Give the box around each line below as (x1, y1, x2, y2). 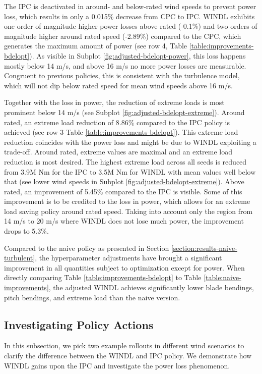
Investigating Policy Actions (4, 316, 154, 332)
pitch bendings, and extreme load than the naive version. (4, 292, 180, 302)
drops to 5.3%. (4, 226, 49, 236)
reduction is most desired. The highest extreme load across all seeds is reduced (4, 156, 247, 167)
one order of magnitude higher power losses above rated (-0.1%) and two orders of (4, 21, 257, 31)
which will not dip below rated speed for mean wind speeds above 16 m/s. (4, 80, 233, 90)
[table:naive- (204, 272, 241, 283)
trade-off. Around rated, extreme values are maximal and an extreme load (4, 146, 232, 157)
